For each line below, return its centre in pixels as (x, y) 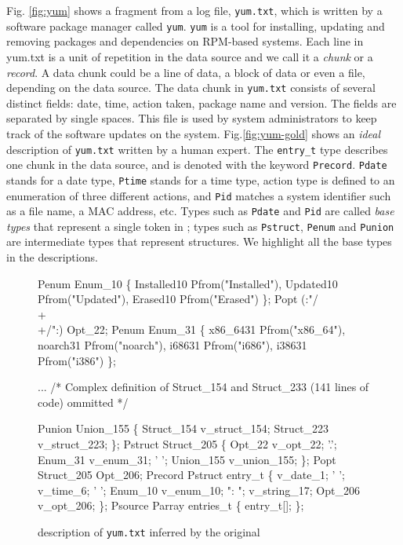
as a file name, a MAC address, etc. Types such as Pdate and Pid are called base (200, 211)
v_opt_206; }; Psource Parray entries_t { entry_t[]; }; (171, 505)
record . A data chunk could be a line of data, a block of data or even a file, (186, 72)
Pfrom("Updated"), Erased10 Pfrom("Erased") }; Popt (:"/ (178, 299)
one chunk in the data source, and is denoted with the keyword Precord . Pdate (197, 165)
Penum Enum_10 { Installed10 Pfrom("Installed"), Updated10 (188, 283)
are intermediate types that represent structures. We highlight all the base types (199, 241)
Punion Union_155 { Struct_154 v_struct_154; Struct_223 (183, 428)
